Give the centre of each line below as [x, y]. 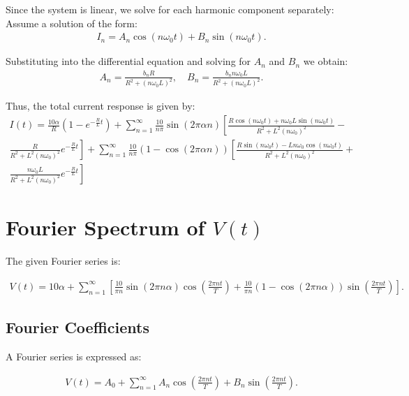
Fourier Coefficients [77, 327]
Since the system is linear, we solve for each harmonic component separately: [170, 9]
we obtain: [326, 61]
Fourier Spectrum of [105, 227]
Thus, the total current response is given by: [101, 106]
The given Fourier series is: [63, 261]
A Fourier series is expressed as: [74, 357]
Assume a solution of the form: [72, 23]
